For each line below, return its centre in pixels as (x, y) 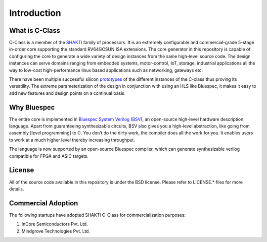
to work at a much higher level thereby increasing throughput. (72, 140)
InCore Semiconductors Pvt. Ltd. (55, 224)
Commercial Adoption (44, 203)
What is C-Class (35, 30)
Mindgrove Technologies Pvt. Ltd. (56, 231)
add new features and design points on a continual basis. (67, 93)
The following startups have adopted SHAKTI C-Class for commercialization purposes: (97, 215)
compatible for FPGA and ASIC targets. (49, 156)
